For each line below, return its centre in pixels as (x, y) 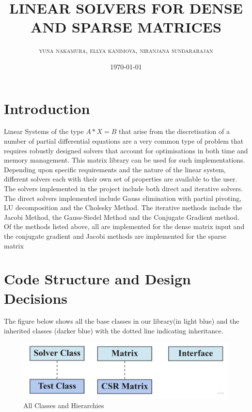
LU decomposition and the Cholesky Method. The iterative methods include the (123, 207)
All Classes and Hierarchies (64, 405)
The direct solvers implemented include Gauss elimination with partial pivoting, (123, 198)
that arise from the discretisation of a (174, 131)
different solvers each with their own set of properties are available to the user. (121, 179)
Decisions (36, 298)
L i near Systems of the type (44, 131)
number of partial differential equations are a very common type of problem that (124, 141)
